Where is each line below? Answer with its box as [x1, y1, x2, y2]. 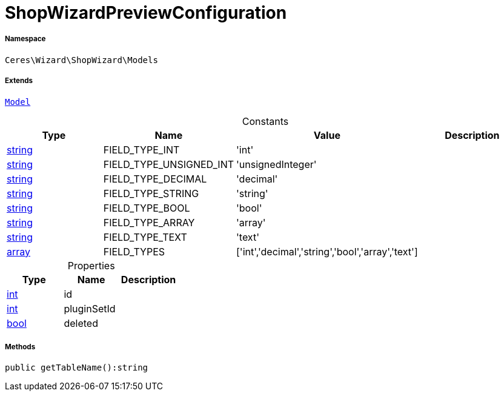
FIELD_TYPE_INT [103, 143, 180, 156]
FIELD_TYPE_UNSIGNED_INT [103, 158, 234, 170]
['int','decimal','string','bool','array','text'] [236, 245, 418, 258]
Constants [242, 115, 289, 127]
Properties [67, 259, 115, 272]
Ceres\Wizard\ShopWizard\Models [5, 55, 158, 65]
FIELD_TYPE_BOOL [103, 201, 190, 214]
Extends [5, 76, 33, 86]
